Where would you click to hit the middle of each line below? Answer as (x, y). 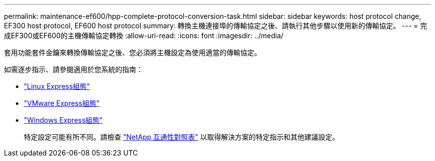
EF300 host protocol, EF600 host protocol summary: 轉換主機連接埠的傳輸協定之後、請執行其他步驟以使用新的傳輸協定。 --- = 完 (216, 26)
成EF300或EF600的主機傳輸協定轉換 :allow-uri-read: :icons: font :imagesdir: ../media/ (144, 36)
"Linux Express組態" (57, 86)
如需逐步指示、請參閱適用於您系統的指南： (73, 69)
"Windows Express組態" (63, 120)
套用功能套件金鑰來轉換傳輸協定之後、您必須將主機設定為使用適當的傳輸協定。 (133, 52)
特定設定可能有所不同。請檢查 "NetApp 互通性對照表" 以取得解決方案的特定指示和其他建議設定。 (181, 137)
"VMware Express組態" (62, 103)
